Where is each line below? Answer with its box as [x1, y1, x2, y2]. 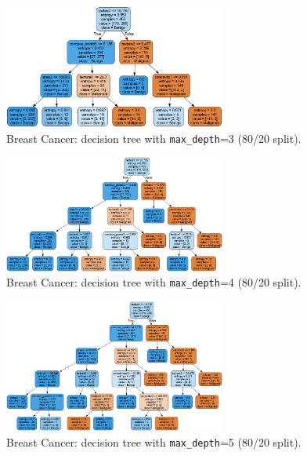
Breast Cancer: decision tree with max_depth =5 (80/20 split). [6, 433, 302, 450]
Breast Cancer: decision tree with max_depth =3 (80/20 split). [6, 130, 302, 146]
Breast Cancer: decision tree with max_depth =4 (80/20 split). [6, 274, 302, 290]
